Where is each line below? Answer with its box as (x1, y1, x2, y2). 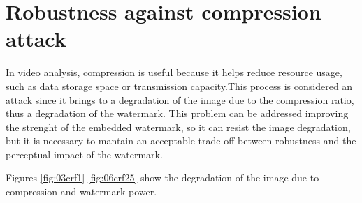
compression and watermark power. (6, 184, 157, 199)
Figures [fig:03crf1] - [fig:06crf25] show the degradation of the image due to (6, 170, 319, 185)
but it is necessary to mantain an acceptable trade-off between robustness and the (6, 133, 356, 148)
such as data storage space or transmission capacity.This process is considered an (6, 78, 353, 93)
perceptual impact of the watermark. (6, 146, 163, 161)
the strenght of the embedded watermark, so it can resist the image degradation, (6, 119, 351, 134)
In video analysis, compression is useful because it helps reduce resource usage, (6, 65, 342, 80)
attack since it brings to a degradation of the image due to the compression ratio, (6, 92, 354, 107)
